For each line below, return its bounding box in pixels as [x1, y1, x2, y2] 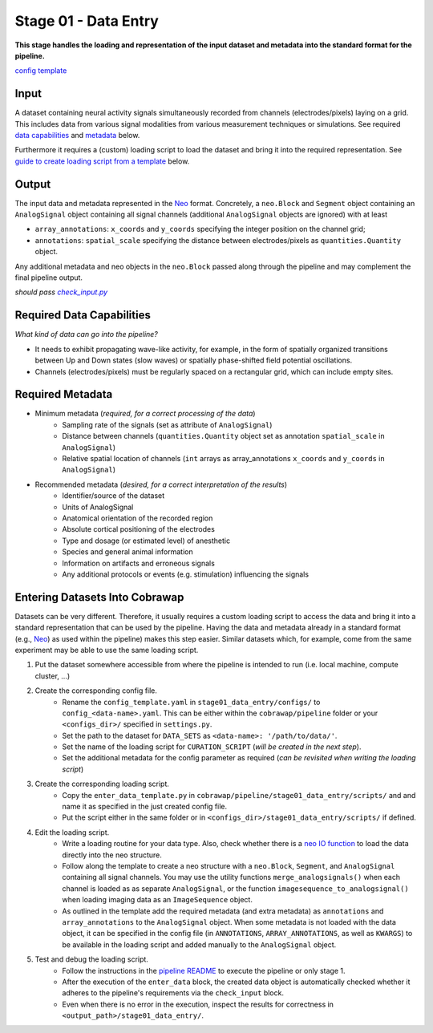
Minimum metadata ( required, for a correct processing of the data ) [34, 409, 256, 419]
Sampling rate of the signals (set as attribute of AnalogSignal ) [62, 419, 273, 429]
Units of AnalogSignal [62, 502, 134, 512]
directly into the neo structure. [62, 850, 162, 860]
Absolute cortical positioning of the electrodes [62, 525, 216, 534]
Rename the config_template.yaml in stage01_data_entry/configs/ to [62, 697, 321, 707]
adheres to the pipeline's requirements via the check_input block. [62, 988, 285, 998]
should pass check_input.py [14, 287, 108, 297]
